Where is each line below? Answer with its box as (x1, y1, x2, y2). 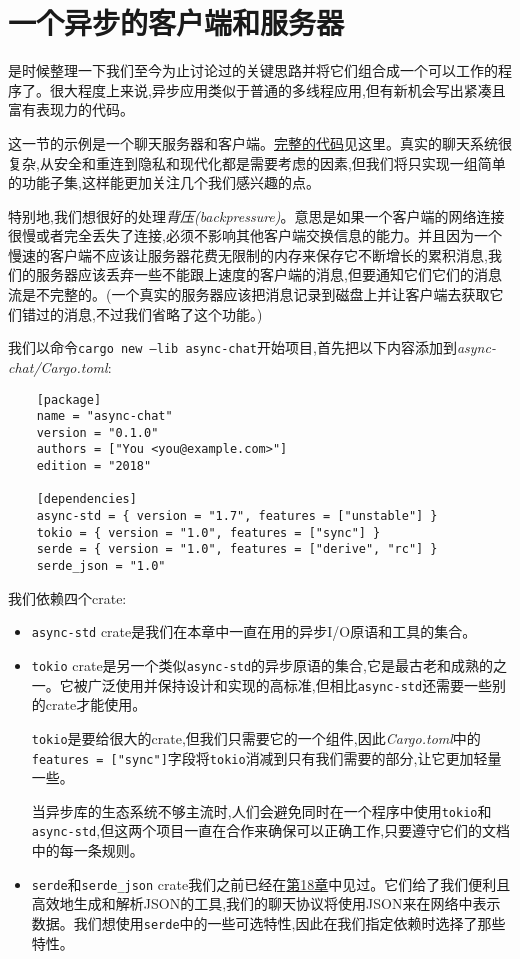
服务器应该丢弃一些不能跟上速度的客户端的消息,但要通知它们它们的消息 (35, 264, 502, 285)
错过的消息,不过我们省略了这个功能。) (21, 303, 263, 324)
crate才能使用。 (45, 694, 147, 715)
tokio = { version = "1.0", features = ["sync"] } (36, 525, 381, 540)
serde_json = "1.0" (36, 559, 166, 574)
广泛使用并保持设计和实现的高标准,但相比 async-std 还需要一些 (87, 674, 493, 695)
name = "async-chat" (36, 409, 173, 424)
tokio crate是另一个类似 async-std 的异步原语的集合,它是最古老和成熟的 (31, 654, 493, 675)
